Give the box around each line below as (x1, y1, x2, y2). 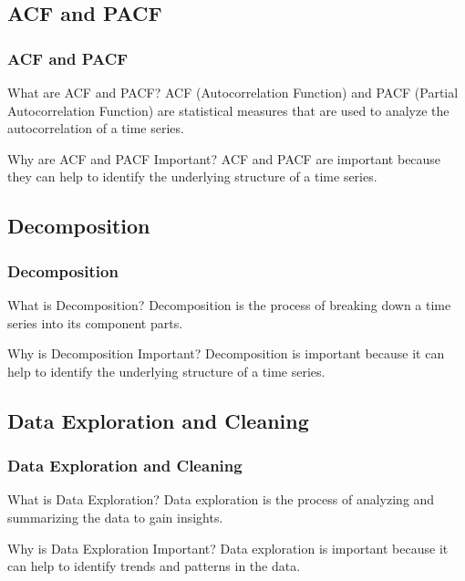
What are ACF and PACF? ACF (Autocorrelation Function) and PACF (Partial (7, 83, 459, 101)
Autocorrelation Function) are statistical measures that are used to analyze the (7, 100, 449, 119)
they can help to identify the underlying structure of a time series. (7, 167, 377, 186)
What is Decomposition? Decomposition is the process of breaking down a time (7, 295, 451, 314)
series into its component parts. (7, 313, 183, 332)
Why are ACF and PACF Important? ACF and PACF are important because (7, 149, 441, 168)
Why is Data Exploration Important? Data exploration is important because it (7, 538, 449, 557)
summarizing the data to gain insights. (7, 507, 223, 526)
